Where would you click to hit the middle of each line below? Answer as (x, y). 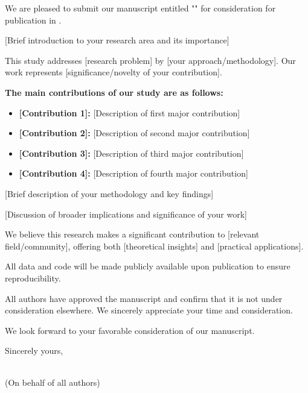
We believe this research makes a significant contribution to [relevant (132, 234)
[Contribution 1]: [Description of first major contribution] (130, 112)
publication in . (33, 20)
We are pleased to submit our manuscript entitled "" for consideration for (140, 8)
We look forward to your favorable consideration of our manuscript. (130, 330)
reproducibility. (33, 278)
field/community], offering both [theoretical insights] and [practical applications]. (154, 246)
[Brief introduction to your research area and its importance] (117, 40)
